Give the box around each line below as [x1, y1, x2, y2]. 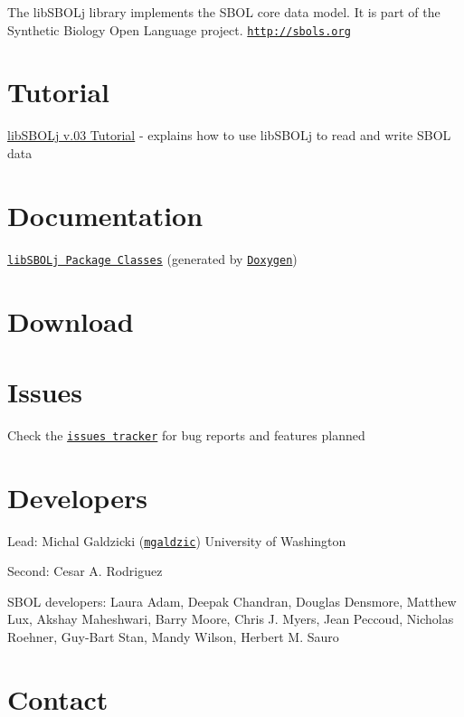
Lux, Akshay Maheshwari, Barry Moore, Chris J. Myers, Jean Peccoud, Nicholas [7, 609, 454, 628]
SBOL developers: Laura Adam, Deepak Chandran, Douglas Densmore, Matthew [7, 591, 457, 610]
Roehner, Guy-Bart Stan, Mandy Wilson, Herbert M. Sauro [7, 627, 339, 646]
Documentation [7, 196, 204, 233]
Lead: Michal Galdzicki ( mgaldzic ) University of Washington [7, 531, 346, 550]
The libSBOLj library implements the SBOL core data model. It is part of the [7, 3, 440, 21]
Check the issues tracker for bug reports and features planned [7, 425, 365, 444]
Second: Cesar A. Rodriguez [7, 561, 163, 580]
